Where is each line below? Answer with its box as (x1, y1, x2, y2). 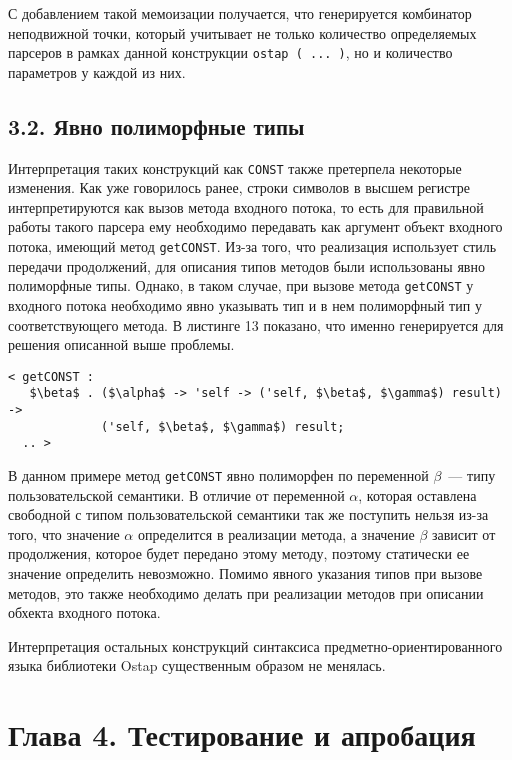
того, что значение (8, 523, 120, 544)
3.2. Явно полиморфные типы (8, 110, 305, 141)
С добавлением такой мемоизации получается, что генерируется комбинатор (8, 3, 472, 23)
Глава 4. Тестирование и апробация (8, 714, 476, 755)
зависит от (432, 523, 496, 544)
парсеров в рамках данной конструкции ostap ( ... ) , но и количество (8, 42, 453, 63)
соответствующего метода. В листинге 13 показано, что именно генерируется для (8, 314, 504, 335)
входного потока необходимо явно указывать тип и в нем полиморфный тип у (8, 294, 482, 315)
